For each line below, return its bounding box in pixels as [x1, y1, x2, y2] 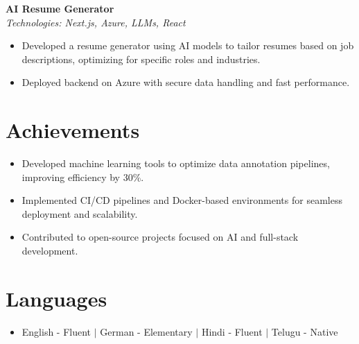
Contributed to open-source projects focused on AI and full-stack [21, 230, 299, 244]
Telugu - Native [271, 324, 338, 338]
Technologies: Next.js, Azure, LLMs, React [6, 15, 186, 29]
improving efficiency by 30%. [21, 169, 144, 184]
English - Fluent [21, 324, 91, 338]
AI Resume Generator [6, 1, 114, 15]
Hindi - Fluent [201, 324, 263, 338]
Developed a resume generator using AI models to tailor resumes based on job [21, 38, 354, 53]
